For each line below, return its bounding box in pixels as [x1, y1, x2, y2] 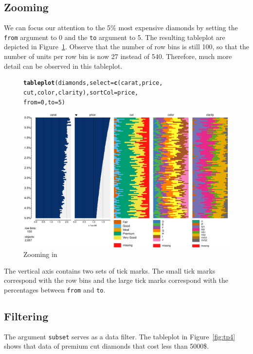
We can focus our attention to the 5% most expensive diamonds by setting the [4, 22, 238, 33]
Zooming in [23, 249, 57, 259]
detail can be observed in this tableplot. [4, 60, 123, 71]
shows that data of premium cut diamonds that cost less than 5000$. [4, 341, 209, 351]
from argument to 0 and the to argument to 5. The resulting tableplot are [4, 32, 225, 42]
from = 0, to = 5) [23, 98, 65, 106]
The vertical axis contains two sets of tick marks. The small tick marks [4, 265, 216, 275]
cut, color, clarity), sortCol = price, [23, 89, 139, 96]
